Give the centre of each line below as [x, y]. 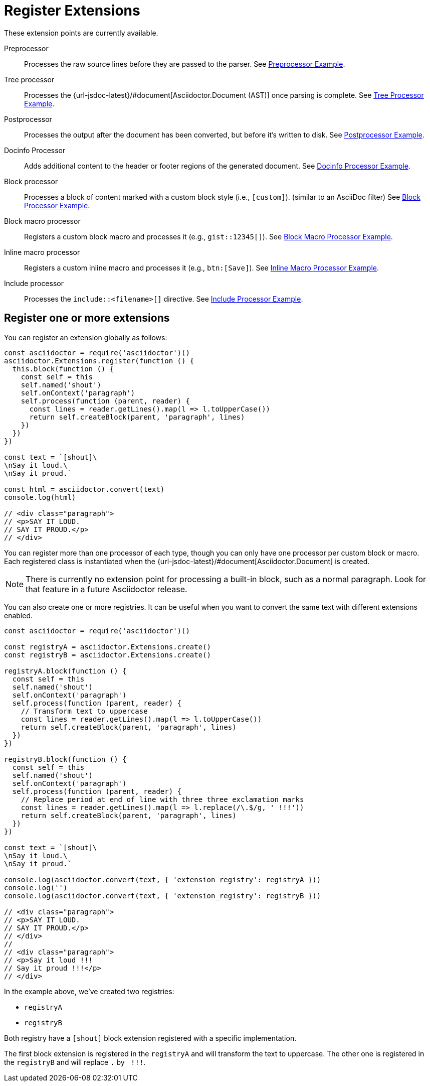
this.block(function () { [63, 369]
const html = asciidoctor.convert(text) [84, 489]
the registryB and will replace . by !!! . [75, 1062]
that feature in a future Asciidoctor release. [106, 589]
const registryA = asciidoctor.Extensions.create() [108, 647]
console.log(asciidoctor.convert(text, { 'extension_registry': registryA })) [163, 879]
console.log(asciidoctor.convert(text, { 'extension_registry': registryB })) [163, 896]
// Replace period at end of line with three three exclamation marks [162, 799]
